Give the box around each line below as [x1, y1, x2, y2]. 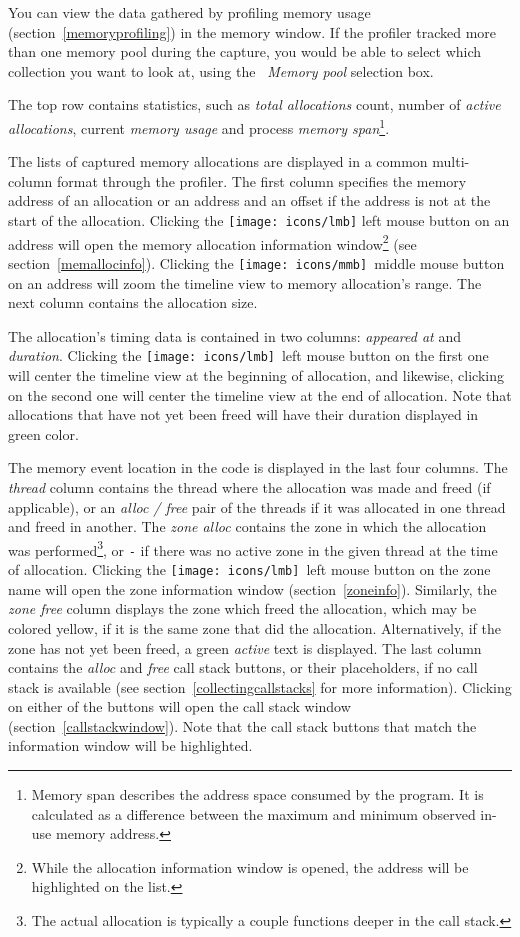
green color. [8, 423, 79, 444]
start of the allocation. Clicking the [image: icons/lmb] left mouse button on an [8, 210, 510, 230]
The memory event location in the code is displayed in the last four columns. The [8, 457, 508, 478]
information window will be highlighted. [8, 735, 253, 756]
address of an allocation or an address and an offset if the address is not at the [8, 190, 491, 211]
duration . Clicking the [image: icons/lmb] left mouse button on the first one [8, 345, 489, 366]
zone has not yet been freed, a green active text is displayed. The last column [8, 637, 482, 658]
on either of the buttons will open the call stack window [8, 696, 351, 717]
